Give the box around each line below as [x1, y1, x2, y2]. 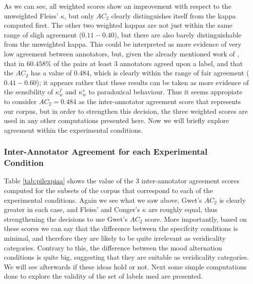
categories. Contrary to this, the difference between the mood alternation [4, 242, 222, 252]
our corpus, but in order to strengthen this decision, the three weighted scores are [4, 106, 248, 116]
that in [4, 58, 25, 68]
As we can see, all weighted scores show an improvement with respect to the [4, 1, 232, 11]
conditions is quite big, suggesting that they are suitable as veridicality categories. [4, 252, 249, 262]
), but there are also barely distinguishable [114, 29, 242, 39]
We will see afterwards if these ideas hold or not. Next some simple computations [4, 261, 247, 271]
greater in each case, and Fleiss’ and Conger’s [4, 204, 140, 214]
